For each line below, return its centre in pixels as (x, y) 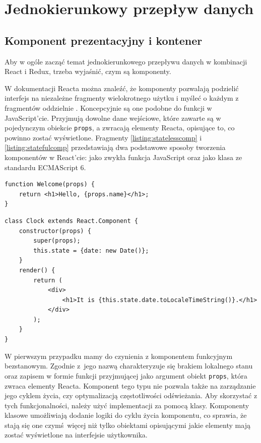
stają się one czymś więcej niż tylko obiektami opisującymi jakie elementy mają (127, 425)
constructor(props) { (55, 231)
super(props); (57, 241)
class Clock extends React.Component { (71, 221)
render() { (37, 270)
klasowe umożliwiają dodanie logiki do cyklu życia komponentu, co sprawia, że (126, 415)
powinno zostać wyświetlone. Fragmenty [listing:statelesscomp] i (103, 137)
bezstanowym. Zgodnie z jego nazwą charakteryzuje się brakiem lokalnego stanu (129, 366)
